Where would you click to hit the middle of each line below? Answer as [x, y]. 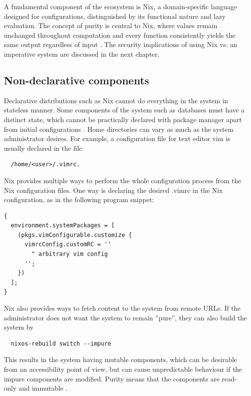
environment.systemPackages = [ [63, 226]
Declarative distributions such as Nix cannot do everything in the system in [116, 100]
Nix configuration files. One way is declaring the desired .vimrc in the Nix [113, 190]
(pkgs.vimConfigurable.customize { [75, 235]
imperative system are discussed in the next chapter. [82, 54]
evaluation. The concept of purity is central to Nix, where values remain [111, 25]
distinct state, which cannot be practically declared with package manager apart [123, 119]
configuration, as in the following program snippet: [79, 199]
